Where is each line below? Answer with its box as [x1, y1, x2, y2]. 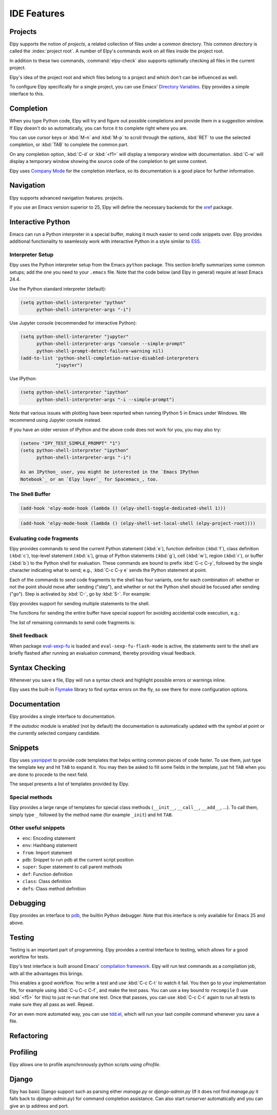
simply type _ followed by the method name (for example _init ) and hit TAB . [9, 812, 173, 818]
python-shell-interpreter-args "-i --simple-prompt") [36, 397, 175, 402]
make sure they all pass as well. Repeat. [9, 1001, 94, 1008]
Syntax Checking [9, 663, 66, 672]
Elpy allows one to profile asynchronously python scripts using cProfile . [9, 1062, 161, 1068]
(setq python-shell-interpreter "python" [20, 299, 126, 305]
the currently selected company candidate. [9, 730, 101, 736]
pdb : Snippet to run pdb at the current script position [22, 856, 134, 862]
